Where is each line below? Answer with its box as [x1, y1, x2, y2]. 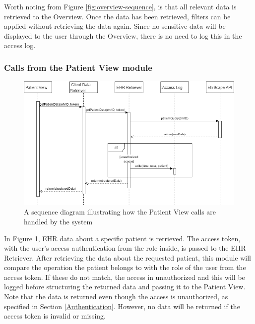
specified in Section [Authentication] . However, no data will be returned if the [4, 301, 240, 311]
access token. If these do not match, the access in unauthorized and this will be [4, 271, 245, 282]
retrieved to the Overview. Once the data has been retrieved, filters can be [4, 11, 231, 21]
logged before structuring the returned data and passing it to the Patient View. [4, 281, 246, 292]
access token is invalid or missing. [4, 311, 106, 321]
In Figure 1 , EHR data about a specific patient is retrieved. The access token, [4, 233, 241, 243]
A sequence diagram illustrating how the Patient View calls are [24, 207, 216, 217]
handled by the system [24, 216, 93, 226]
